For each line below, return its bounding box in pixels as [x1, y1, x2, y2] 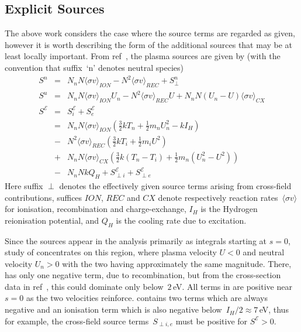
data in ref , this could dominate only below [5, 280, 164, 292]
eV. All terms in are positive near [172, 280, 292, 292]
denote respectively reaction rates [158, 191, 278, 203]
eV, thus [259, 303, 289, 316]
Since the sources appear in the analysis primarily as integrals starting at [5, 234, 267, 247]
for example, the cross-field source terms [5, 314, 149, 327]
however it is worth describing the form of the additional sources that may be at [5, 38, 293, 50]
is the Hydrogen [200, 203, 258, 215]
